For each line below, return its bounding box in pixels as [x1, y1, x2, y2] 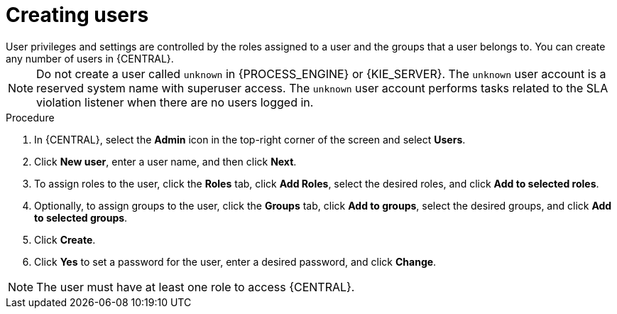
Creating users [6, 3, 149, 27]
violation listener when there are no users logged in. [36, 94, 314, 109]
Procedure [6, 111, 55, 124]
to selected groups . [34, 211, 128, 224]
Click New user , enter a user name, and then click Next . [34, 155, 297, 168]
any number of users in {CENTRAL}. [6, 52, 174, 65]
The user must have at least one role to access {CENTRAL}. [36, 279, 355, 294]
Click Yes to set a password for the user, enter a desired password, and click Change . [34, 255, 437, 268]
